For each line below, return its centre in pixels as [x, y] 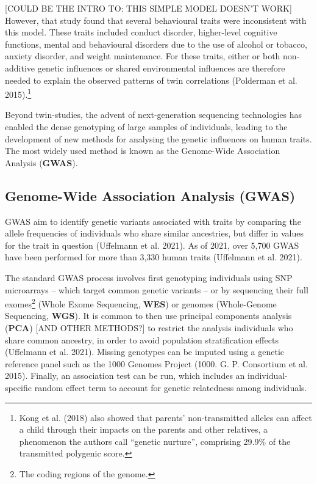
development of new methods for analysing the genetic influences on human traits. [158, 138]
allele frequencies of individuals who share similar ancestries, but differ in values [154, 233]
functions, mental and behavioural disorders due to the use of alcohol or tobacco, [156, 44]
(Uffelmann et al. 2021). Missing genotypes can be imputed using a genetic [145, 352]
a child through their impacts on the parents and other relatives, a [144, 429]
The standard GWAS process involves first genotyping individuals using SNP [149, 277]
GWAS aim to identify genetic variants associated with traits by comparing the [153, 221]
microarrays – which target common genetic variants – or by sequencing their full [157, 289]
